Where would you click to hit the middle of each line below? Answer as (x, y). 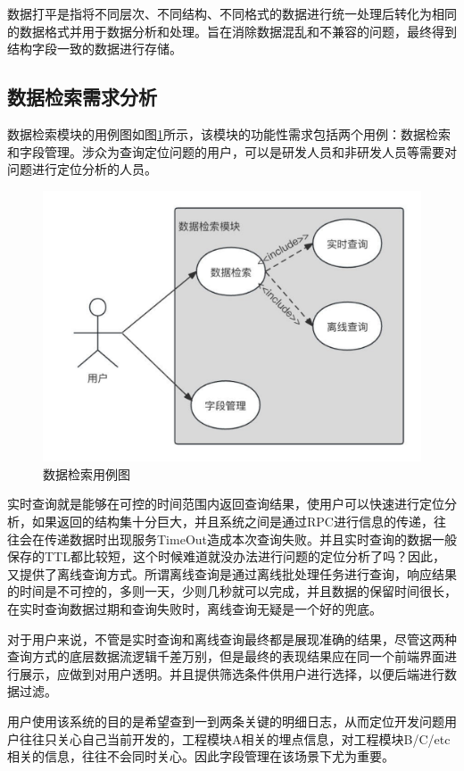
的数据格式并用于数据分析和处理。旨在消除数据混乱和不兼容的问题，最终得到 (232, 31)
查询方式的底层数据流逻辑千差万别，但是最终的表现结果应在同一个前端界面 (226, 656)
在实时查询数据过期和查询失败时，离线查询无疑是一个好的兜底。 (195, 609)
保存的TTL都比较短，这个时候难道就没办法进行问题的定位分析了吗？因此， (226, 556)
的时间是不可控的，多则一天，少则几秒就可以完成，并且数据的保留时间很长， (232, 591)
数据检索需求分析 (82, 97)
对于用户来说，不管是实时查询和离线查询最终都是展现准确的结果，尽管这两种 (232, 638)
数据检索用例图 (87, 473)
